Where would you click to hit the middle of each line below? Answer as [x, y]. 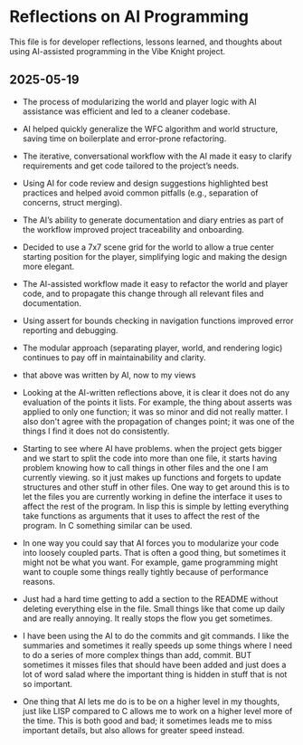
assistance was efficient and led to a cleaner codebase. [126, 111]
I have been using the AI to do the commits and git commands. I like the [156, 635]
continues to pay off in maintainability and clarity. [114, 357]
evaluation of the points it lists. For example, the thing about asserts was [157, 402]
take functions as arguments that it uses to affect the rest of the [141, 516]
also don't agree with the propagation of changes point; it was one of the [158, 421]
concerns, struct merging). [72, 202]
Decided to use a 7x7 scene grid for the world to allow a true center [148, 247]
